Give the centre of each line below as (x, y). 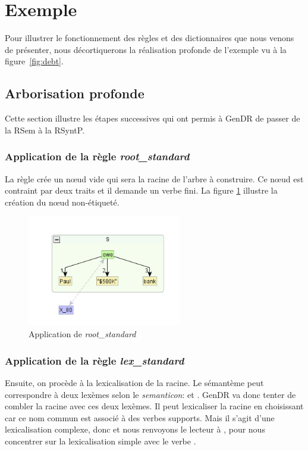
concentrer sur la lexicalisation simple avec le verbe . (100, 441)
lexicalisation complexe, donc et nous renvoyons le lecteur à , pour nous (135, 429)
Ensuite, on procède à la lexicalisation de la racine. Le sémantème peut (134, 382)
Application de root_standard (82, 334)
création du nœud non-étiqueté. (62, 202)
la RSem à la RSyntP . (45, 130)
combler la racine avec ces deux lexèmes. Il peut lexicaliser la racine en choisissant (154, 406)
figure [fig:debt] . (34, 61)
